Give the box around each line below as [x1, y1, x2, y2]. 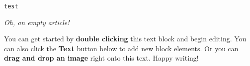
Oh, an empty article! [4, 17, 70, 27]
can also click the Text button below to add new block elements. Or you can [4, 43, 239, 53]
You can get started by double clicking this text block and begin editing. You [4, 33, 247, 44]
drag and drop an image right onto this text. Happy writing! [4, 53, 199, 63]
